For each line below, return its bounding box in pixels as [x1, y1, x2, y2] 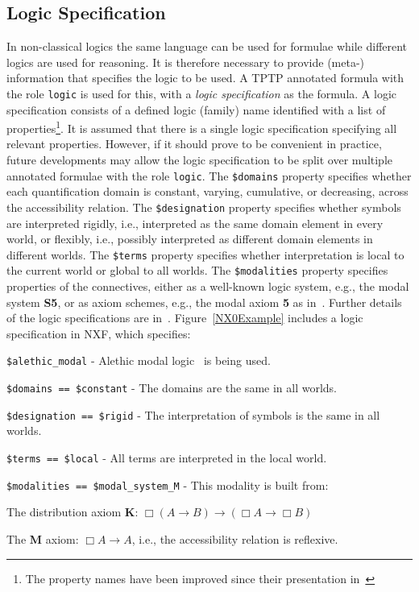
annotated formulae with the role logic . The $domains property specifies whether [6, 167, 412, 184]
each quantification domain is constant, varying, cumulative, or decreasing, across [6, 183, 409, 200]
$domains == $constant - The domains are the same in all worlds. [6, 379, 338, 396]
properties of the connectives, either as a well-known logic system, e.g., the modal [6, 278, 409, 295]
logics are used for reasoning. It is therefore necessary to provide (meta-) [6, 53, 365, 70]
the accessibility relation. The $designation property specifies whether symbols [6, 198, 401, 215]
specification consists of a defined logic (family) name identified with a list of [6, 101, 386, 118]
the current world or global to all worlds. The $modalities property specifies [6, 262, 388, 279]
